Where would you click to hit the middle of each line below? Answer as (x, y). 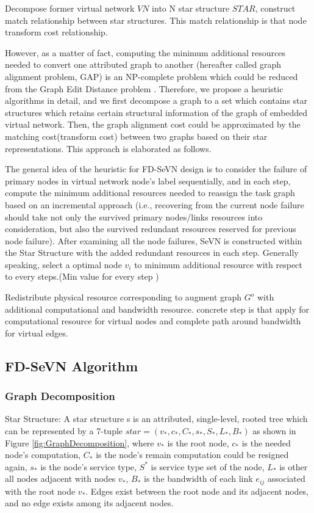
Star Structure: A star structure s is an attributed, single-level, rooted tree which (156, 419)
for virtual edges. (37, 333)
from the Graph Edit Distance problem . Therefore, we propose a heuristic (144, 88)
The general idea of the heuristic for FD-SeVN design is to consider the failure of (156, 169)
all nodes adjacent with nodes (60, 478)
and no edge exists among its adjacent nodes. (89, 503)
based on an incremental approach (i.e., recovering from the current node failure (155, 204)
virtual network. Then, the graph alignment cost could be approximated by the (153, 124)
